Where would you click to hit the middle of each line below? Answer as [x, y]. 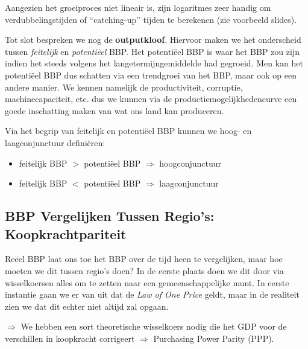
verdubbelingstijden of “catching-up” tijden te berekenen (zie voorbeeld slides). [151, 19]
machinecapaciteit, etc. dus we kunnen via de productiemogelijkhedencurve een [151, 99]
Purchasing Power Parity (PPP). [214, 338]
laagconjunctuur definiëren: [55, 142]
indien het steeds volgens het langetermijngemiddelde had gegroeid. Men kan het [154, 63]
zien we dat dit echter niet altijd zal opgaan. [87, 306]
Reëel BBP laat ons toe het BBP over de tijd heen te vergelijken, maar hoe [144, 259]
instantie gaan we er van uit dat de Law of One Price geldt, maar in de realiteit [152, 294]
